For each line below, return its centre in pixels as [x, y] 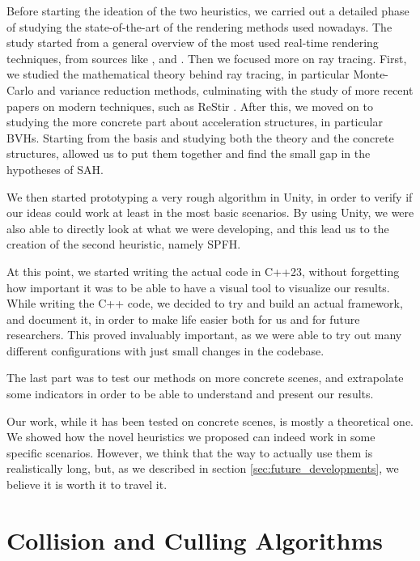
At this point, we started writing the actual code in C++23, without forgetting [203, 271]
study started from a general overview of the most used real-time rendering [193, 42]
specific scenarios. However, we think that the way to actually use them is [190, 452]
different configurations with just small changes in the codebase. [165, 350]
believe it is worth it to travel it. [87, 484]
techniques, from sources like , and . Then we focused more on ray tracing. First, [207, 58]
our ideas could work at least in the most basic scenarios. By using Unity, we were [210, 212]
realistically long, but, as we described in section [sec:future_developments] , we [203, 468]
